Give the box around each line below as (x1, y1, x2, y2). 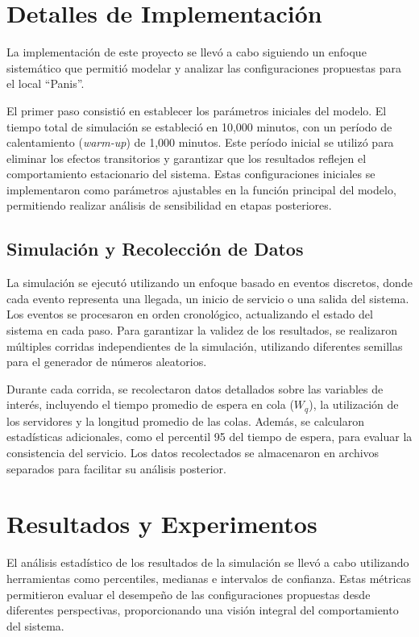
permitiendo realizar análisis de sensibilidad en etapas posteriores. (6, 197, 332, 214)
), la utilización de (309, 396, 399, 413)
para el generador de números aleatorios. (6, 353, 207, 370)
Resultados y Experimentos (6, 507, 317, 540)
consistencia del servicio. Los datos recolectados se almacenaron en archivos (6, 444, 380, 461)
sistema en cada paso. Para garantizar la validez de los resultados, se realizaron (6, 322, 398, 339)
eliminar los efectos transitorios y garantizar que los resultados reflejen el (6, 149, 367, 166)
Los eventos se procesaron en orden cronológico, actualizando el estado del (6, 306, 373, 323)
